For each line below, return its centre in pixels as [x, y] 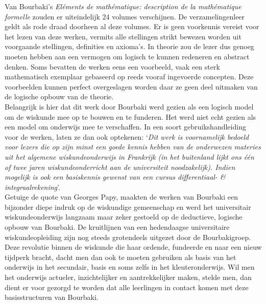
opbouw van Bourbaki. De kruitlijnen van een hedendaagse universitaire [117, 227]
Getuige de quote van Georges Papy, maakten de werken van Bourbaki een [121, 197]
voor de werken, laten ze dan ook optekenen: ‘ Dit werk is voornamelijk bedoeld [127, 136]
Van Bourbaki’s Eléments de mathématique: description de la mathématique [123, 6]
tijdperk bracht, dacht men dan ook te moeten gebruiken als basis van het [120, 257]
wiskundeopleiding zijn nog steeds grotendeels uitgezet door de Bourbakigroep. [128, 237]
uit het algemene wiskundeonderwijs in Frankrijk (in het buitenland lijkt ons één [129, 156]
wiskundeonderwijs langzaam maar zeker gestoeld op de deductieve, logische [124, 217]
